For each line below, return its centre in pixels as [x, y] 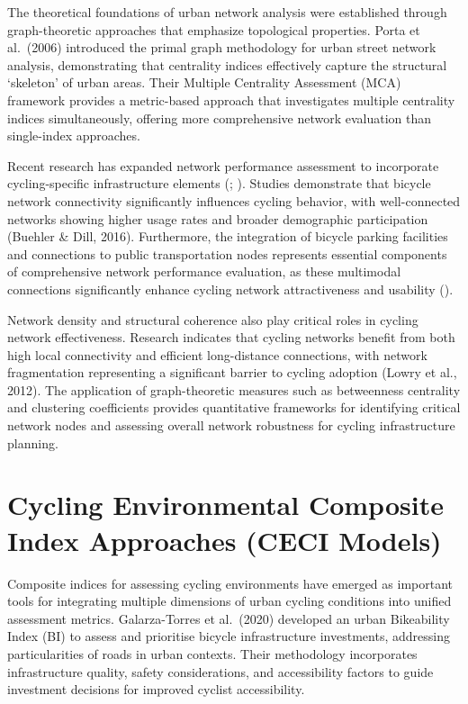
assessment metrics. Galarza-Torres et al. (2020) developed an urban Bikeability [229, 618]
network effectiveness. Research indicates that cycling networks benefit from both [231, 337]
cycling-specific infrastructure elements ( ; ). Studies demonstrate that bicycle [219, 183]
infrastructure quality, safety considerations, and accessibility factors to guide [220, 671]
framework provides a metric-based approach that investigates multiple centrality [231, 99]
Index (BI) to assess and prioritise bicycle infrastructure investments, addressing [229, 636]
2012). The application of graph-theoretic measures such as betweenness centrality [234, 389]
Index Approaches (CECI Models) [225, 540]
